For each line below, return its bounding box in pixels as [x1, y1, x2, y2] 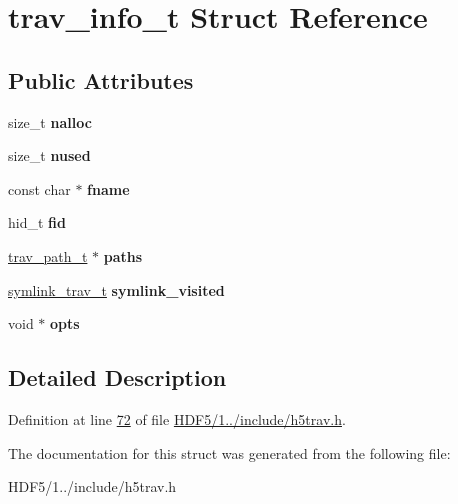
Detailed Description [8, 362, 227, 393]
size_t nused [8, 145, 91, 166]
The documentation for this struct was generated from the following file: [8, 442, 451, 463]
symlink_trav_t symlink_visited [8, 279, 225, 300]
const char [8, 178, 71, 199]
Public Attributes [8, 64, 194, 95]
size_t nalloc [8, 111, 92, 132]
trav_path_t [8, 245, 88, 266]
